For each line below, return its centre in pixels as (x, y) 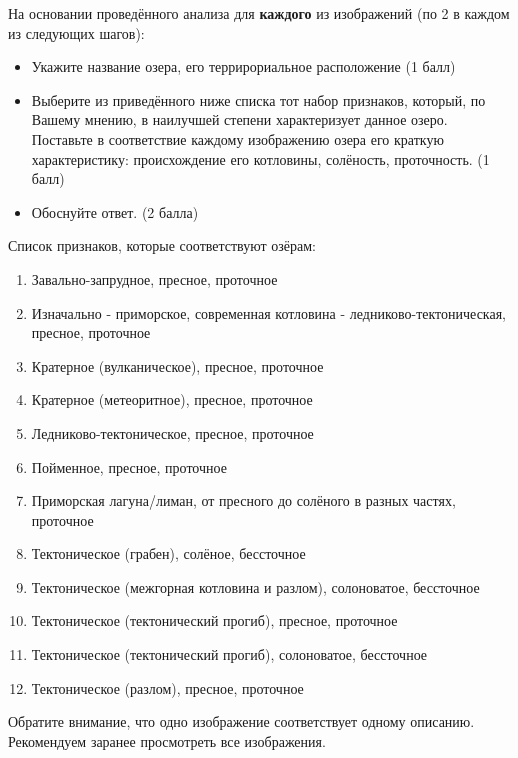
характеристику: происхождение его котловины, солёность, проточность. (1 (260, 158)
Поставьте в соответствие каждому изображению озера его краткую (237, 138)
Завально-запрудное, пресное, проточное (154, 278)
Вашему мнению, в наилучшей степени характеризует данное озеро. (239, 119)
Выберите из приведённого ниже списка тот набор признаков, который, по (258, 99)
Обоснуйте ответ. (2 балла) (115, 211)
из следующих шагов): (76, 32)
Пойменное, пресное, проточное (129, 466)
